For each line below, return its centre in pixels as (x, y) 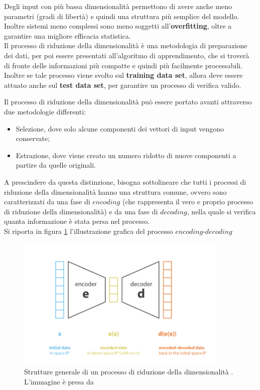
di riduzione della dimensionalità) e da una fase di (81, 211)
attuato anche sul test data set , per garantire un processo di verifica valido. (123, 85)
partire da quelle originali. (56, 165)
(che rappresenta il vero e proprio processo (187, 202)
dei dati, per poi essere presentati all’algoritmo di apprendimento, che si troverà (127, 55)
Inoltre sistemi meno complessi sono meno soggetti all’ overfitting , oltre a (118, 26)
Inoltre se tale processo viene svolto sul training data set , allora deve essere (123, 75)
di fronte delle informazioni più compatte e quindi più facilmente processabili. (123, 65)
